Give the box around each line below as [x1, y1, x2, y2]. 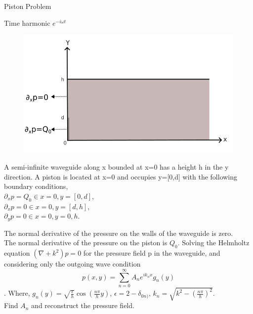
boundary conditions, [4, 181, 68, 191]
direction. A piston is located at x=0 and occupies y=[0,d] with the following [4, 171, 238, 181]
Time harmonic [4, 17, 50, 28]
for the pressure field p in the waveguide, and [83, 248, 220, 258]
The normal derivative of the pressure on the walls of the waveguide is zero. [4, 227, 233, 238]
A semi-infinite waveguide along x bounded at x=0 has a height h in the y [4, 162, 229, 172]
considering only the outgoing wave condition [4, 259, 141, 269]
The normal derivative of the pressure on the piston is [4, 237, 168, 248]
